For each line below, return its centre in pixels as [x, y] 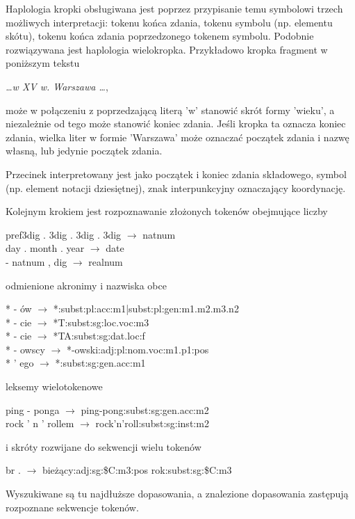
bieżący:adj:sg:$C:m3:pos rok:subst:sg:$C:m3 [137, 470]
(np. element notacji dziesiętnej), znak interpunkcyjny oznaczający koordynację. [176, 187]
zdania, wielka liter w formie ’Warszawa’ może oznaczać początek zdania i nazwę [177, 137]
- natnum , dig [36, 261]
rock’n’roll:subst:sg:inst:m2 [152, 423]
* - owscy [25, 349]
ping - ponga [33, 409]
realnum [106, 261]
